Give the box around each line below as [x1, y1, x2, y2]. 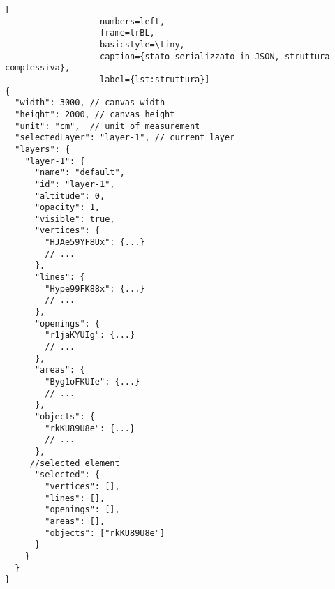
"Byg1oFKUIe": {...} [45, 377, 140, 387]
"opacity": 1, [34, 202, 100, 213]
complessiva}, [5, 63, 70, 73]
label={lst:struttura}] [100, 74, 210, 84]
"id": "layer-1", [34, 179, 115, 189]
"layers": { [15, 144, 70, 154]
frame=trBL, [100, 28, 155, 38]
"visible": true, [34, 214, 115, 224]
